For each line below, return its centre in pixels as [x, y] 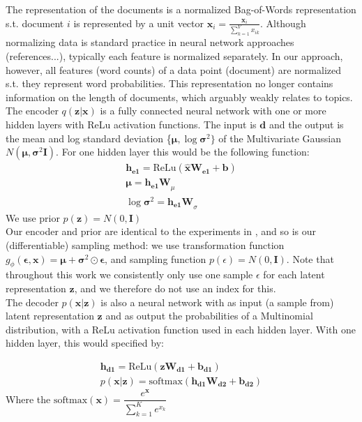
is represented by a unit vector [139, 23]
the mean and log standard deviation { [89, 138]
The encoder [32, 111]
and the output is [306, 124]
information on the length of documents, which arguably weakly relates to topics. [179, 97]
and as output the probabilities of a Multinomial [209, 316]
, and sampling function [156, 258]
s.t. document [35, 23]
